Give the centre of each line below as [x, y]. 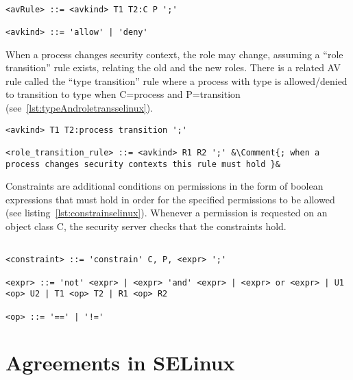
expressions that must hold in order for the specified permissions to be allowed [170, 199]
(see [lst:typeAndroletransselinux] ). [80, 107]
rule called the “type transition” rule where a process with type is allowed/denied [176, 80]
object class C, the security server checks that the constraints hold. [146, 226]
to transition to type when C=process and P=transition [123, 94]
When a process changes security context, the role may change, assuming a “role [174, 54]
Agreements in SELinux [120, 363]
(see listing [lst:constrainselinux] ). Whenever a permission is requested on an [167, 213]
